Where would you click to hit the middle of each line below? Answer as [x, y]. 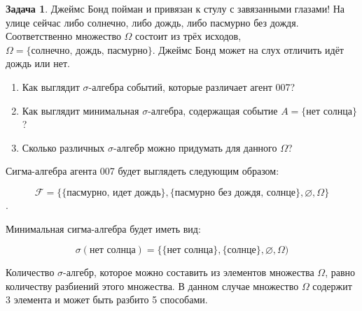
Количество [30, 272]
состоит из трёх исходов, [188, 36]
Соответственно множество [63, 36]
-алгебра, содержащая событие [213, 110]
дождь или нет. [38, 63]
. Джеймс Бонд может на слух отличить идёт [248, 49]
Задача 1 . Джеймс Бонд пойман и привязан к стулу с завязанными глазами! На [175, 8]
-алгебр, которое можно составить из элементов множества [189, 272]
